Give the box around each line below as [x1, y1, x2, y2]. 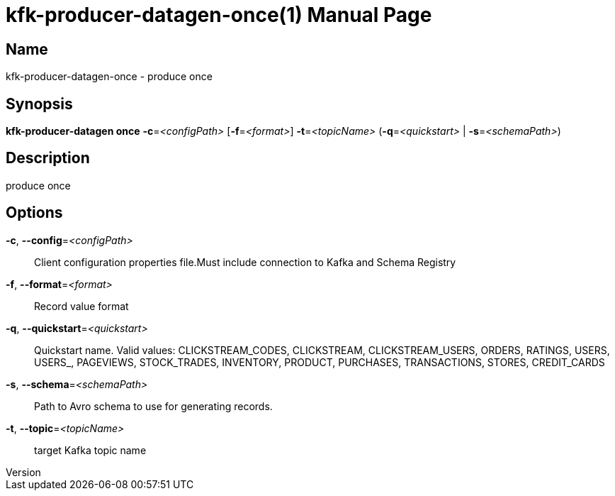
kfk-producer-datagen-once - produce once [6, 70, 213, 83]
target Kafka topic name [34, 443, 147, 456]
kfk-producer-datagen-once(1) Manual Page [6, 3, 432, 27]
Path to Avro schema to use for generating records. [34, 399, 273, 412]
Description [6, 149, 90, 167]
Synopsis [6, 94, 73, 113]
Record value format [34, 299, 129, 312]
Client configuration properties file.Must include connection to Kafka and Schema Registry [34, 255, 456, 268]
